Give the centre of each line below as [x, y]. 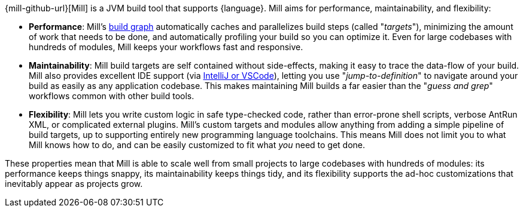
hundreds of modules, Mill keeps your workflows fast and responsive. [166, 47]
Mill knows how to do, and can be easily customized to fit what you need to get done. [197, 145]
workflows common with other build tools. [112, 96]
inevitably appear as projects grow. [74, 184]
